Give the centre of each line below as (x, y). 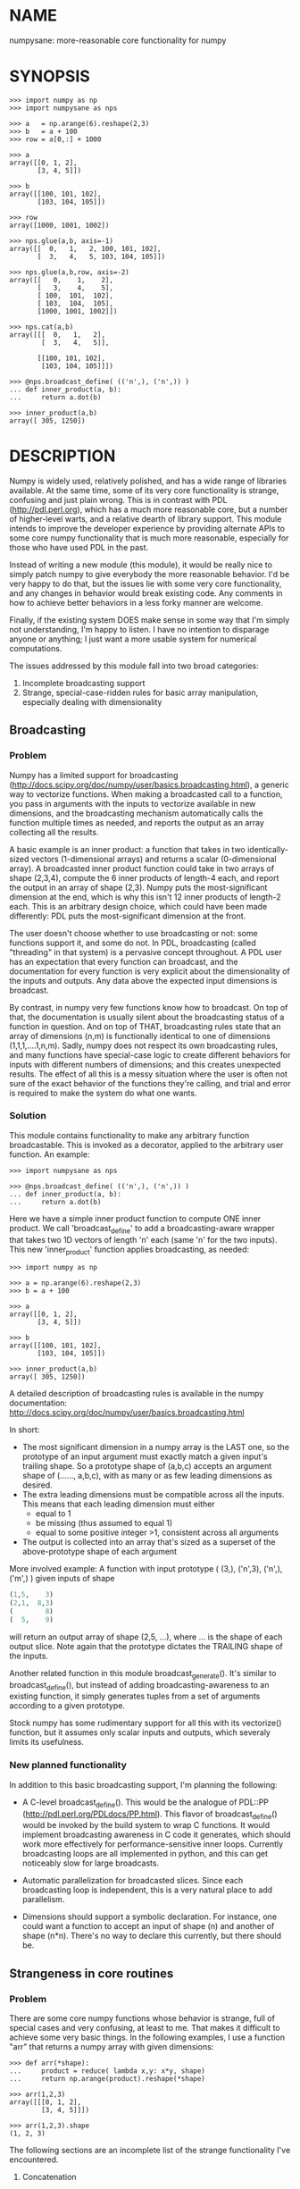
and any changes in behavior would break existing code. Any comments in (146, 593)
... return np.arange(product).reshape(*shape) (107, 2079)
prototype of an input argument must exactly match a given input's (145, 1456)
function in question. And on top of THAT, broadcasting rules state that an (145, 1026)
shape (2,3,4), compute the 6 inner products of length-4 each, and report (144, 877)
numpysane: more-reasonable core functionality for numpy (118, 40)
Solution (28, 1116)
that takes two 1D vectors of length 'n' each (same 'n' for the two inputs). (144, 1239)
